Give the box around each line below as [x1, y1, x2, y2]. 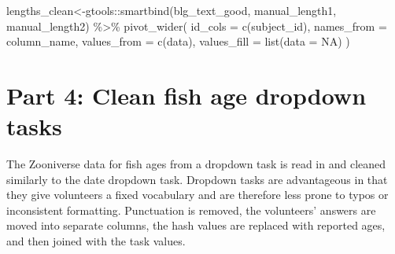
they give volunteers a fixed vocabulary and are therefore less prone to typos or [6, 186, 389, 203]
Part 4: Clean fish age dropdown [6, 79, 367, 111]
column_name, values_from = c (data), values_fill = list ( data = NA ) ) [6, 33, 350, 50]
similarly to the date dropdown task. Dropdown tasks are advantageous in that [6, 171, 388, 187]
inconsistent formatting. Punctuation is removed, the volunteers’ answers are [6, 201, 376, 218]
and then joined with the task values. [6, 233, 186, 249]
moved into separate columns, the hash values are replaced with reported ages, [6, 217, 386, 234]
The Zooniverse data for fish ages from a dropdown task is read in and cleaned [6, 156, 386, 172]
